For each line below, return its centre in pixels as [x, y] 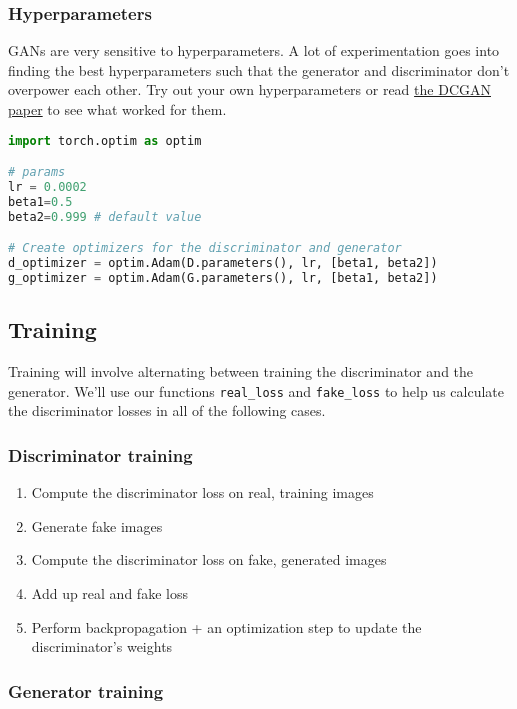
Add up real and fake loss [109, 592]
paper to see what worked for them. [117, 109]
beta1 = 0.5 [40, 201]
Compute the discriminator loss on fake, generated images [209, 559]
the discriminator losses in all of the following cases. [167, 410]
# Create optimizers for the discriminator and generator [205, 248]
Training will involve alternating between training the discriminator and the [241, 371]
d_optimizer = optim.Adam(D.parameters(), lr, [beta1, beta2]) [223, 263]
